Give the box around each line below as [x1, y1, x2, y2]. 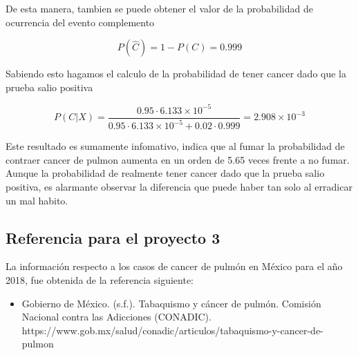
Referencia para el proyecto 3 [6, 227, 220, 248]
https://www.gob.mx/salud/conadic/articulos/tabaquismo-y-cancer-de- [21, 323, 323, 337]
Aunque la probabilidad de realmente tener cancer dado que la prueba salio [6, 166, 325, 180]
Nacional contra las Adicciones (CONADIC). [21, 309, 211, 324]
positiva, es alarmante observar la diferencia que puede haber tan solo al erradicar [6, 180, 352, 194]
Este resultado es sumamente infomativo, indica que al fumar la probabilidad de [6, 139, 345, 153]
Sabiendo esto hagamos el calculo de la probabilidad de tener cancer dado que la [6, 66, 346, 81]
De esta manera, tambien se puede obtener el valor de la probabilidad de [6, 1, 313, 15]
